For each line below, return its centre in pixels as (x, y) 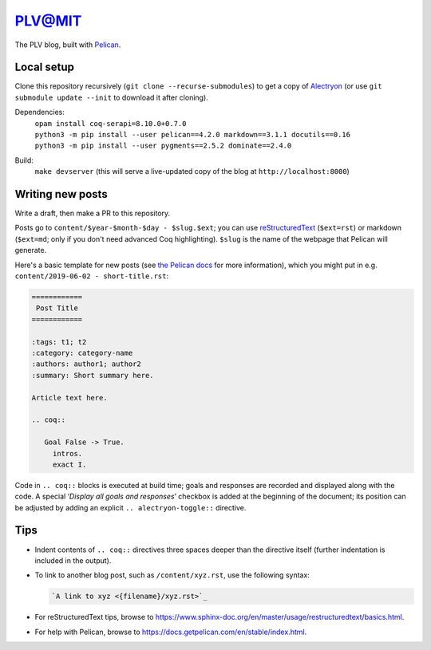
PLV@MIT (48, 21)
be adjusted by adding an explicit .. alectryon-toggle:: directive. (130, 507)
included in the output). (73, 560)
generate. (31, 250)
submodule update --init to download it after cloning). (112, 97)
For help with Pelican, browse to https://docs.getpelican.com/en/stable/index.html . (171, 632)
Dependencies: (40, 112)
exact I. (69, 464)
